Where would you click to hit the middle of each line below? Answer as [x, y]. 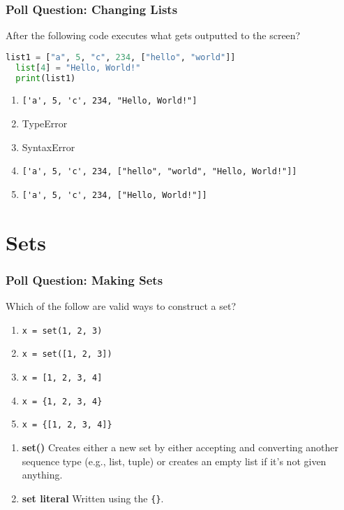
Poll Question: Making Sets [84, 279]
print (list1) [46, 78]
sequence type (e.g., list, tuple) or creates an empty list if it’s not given [174, 461]
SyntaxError [48, 147]
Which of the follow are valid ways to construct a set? [121, 306]
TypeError [45, 123]
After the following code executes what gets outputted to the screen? [153, 35]
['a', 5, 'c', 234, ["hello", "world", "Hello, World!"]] [159, 172]
